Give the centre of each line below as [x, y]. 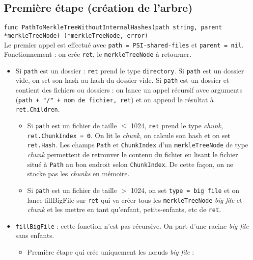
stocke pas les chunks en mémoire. [78, 174]
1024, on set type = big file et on [185, 190]
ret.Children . [38, 109]
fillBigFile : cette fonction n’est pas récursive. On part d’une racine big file [132, 225]
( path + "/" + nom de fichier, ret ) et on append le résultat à [114, 99]
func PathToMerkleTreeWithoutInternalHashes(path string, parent [113, 28]
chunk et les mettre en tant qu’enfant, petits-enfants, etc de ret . [124, 209]
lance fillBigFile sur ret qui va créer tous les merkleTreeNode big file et [135, 200]
